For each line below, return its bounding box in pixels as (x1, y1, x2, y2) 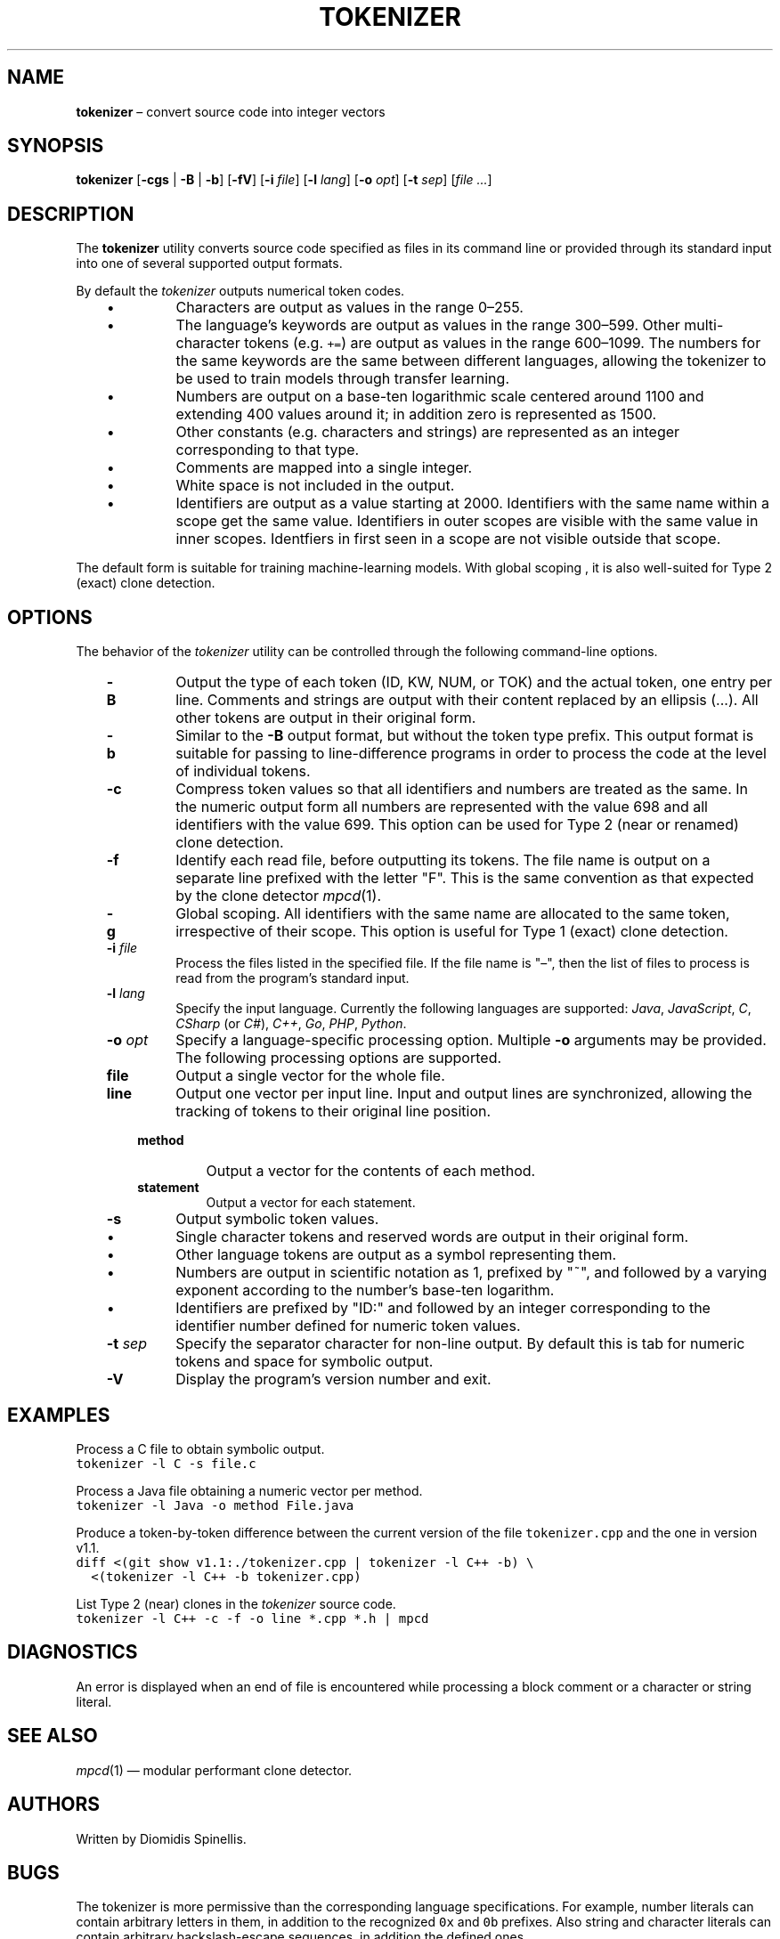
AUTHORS (7, 1793, 101, 1816)
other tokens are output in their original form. (175, 709, 476, 727)
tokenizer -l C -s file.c (76, 1456, 256, 1471)
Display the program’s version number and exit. (175, 1370, 492, 1389)
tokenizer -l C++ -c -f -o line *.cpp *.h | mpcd (76, 1610, 429, 1626)
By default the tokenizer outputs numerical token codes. (76, 283, 405, 299)
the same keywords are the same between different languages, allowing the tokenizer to (175, 352, 767, 370)
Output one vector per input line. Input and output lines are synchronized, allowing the (175, 1084, 752, 1103)
